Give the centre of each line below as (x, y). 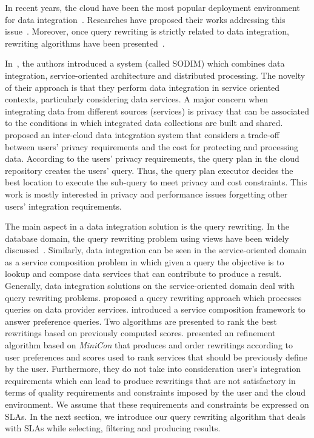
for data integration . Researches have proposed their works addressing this (145, 19)
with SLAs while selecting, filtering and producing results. (113, 428)
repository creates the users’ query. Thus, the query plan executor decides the (149, 170)
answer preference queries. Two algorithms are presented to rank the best (141, 321)
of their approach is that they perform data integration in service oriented (142, 87)
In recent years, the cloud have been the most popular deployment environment (152, 7)
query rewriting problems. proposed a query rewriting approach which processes (153, 297)
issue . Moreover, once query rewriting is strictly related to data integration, (147, 31)
